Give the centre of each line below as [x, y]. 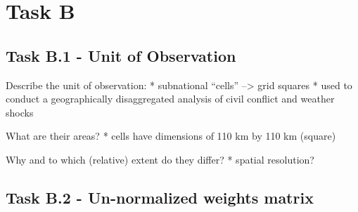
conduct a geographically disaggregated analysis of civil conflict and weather [170, 99]
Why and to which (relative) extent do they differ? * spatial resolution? [160, 159]
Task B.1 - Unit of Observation [121, 55]
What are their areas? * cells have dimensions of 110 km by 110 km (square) [171, 136]
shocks [20, 112]
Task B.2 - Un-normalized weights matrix [160, 197]
